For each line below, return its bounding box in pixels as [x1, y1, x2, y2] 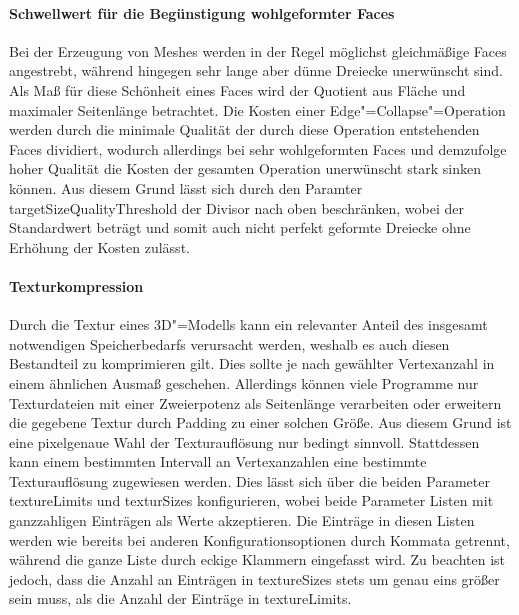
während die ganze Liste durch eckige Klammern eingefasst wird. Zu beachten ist [9, 549, 506, 570]
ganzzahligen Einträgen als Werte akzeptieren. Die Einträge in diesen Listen [9, 510, 475, 531]
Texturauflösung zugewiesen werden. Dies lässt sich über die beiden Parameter [9, 470, 490, 491]
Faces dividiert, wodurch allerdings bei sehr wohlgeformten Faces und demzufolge [9, 138, 507, 159]
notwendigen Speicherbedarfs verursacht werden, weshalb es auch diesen [9, 333, 450, 354]
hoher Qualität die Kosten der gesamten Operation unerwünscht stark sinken [9, 158, 481, 179]
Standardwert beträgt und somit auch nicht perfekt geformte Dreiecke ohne [9, 217, 471, 238]
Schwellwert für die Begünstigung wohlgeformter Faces [9, 2, 395, 23]
